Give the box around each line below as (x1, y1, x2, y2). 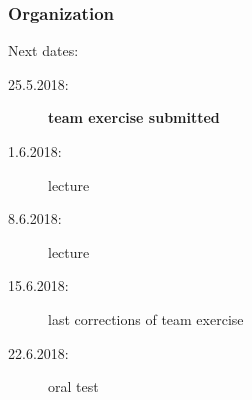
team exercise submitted (48, 107, 220, 128)
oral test (48, 376, 99, 397)
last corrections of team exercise (48, 308, 244, 329)
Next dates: (8, 40, 79, 61)
